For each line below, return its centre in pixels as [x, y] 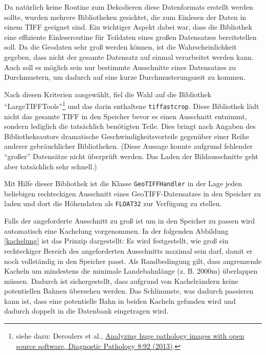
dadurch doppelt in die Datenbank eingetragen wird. [86, 311]
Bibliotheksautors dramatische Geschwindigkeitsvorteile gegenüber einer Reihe [127, 136]
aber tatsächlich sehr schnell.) [51, 166]
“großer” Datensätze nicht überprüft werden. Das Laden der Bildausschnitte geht [131, 156]
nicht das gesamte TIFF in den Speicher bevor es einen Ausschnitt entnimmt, [126, 116]
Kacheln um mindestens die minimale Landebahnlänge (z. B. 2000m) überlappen [131, 271]
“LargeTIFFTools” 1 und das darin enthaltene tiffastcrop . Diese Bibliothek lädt [132, 105]
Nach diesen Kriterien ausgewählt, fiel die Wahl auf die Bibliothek [108, 94]
